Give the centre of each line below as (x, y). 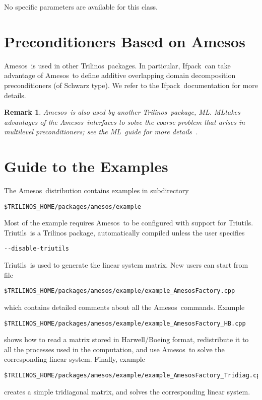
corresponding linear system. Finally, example (75, 359)
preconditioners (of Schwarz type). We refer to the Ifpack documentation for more (131, 85)
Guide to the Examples (86, 166)
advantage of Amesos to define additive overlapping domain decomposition (120, 75)
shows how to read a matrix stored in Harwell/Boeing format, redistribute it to (126, 339)
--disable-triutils (37, 249)
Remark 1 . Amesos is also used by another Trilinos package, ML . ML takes (122, 112)
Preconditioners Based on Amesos (125, 41)
